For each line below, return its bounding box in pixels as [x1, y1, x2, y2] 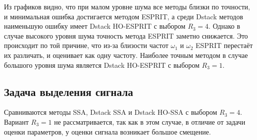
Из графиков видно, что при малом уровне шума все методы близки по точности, [4, 1, 250, 11]
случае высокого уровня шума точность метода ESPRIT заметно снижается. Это [4, 30, 248, 41]
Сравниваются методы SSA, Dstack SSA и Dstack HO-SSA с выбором [4, 107, 217, 117]
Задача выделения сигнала [4, 84, 133, 99]
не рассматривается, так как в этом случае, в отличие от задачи [54, 116, 246, 127]
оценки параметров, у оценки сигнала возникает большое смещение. [4, 126, 211, 137]
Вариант [4, 116, 29, 127]
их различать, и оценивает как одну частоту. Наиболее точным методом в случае [4, 49, 248, 60]
